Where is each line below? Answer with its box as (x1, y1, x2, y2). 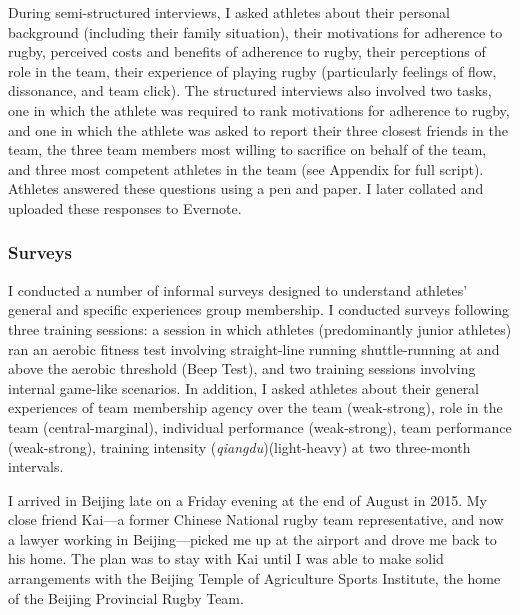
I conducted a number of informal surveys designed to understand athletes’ (8, 279, 468, 300)
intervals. (8, 456, 64, 477)
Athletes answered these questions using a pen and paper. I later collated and (8, 178, 484, 199)
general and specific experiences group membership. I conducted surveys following (8, 299, 510, 320)
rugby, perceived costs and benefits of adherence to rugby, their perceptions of (8, 41, 486, 62)
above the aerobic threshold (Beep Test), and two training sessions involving (8, 358, 476, 379)
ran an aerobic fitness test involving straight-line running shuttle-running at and (8, 338, 500, 359)
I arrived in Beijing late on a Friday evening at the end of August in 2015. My (8, 489, 487, 510)
